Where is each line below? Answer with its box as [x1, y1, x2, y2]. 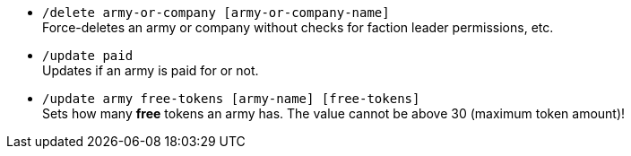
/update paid [42, 48, 134, 63]
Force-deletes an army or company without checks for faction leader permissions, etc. [42, 20, 554, 35]
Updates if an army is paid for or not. [42, 63, 259, 78]
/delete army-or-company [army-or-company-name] [42, 5, 390, 20]
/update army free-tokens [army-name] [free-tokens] [42, 91, 420, 106]
